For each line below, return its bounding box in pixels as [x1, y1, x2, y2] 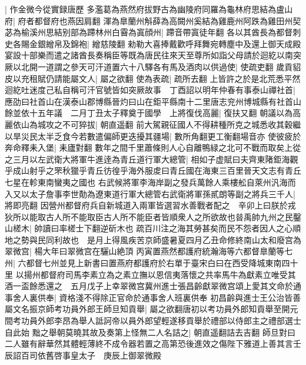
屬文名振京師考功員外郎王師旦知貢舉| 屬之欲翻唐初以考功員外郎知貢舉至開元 [5, 303, 298, 315]
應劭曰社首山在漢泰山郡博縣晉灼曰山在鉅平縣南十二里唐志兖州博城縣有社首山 [5, 95, 301, 107]
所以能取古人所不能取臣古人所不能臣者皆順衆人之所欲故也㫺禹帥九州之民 [12, 210, 293, 223]
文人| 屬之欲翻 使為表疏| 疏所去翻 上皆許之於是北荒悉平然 [78, 72, 301, 84]
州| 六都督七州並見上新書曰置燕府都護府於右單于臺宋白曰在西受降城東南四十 [5, 257, 298, 269]
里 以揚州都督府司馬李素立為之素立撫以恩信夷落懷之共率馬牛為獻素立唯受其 [5, 268, 296, 280]
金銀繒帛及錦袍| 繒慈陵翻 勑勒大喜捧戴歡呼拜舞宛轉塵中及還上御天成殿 [29, 37, 301, 49]
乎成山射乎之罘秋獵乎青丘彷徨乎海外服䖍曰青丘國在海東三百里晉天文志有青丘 [5, 164, 301, 177]
